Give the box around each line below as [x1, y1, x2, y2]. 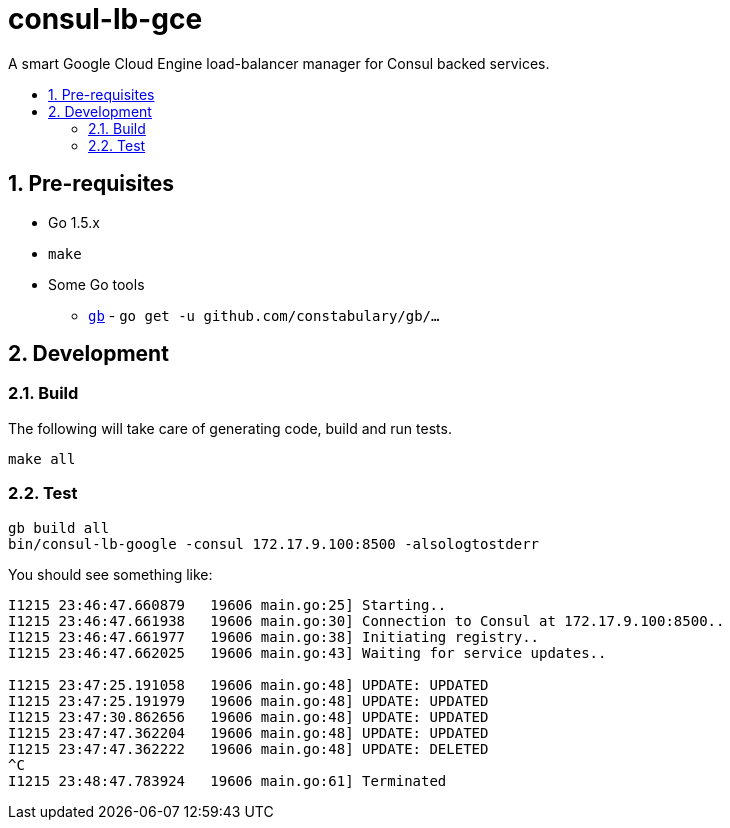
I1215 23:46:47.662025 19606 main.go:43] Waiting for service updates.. [8, 644, 607, 661]
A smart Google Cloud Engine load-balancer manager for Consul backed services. [8, 54, 550, 72]
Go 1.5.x [48, 213, 100, 231]
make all [8, 450, 76, 467]
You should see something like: [8, 565, 213, 583]
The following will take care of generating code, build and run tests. [8, 419, 452, 437]
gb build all [8, 519, 110, 536]
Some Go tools [48, 275, 145, 293]
